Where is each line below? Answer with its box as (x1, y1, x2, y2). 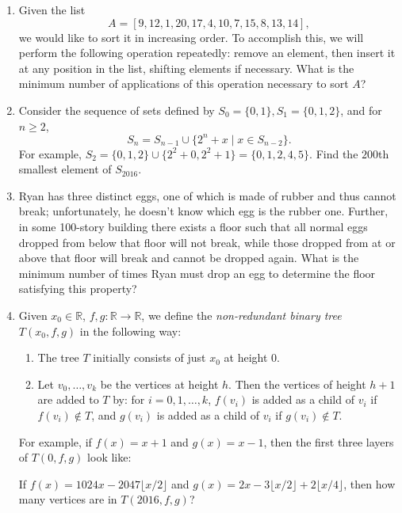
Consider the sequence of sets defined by (18, 101, 215, 118)
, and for (340, 101, 382, 118)
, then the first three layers (263, 433, 394, 450)
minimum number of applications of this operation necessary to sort (18, 75, 349, 92)
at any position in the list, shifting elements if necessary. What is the (18, 59, 354, 76)
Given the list (18, 2, 86, 17)
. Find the (309, 145, 358, 161)
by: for (113, 391, 145, 408)
